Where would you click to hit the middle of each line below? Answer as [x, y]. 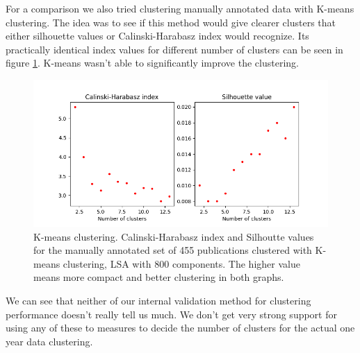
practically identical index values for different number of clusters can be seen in [174, 49]
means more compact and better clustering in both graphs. [159, 277]
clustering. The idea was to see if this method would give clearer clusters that [171, 22]
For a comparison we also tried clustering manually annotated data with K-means [180, 8]
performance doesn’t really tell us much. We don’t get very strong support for [171, 314]
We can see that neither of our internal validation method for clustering [158, 300]
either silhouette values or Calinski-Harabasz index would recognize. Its [157, 36]
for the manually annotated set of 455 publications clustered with [173, 250]
